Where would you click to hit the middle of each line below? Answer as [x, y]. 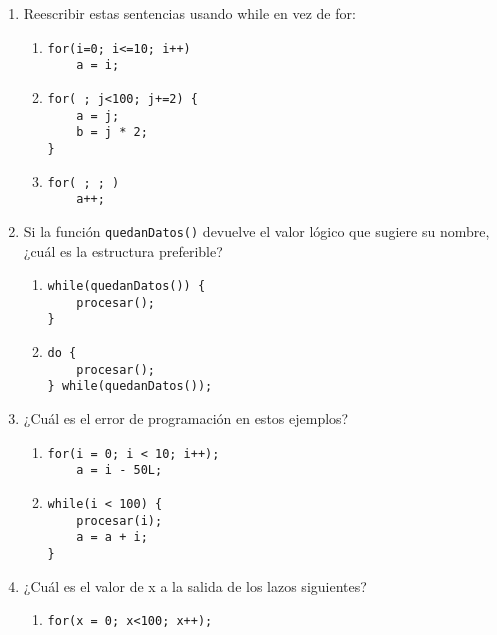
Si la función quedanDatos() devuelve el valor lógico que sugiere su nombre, [256, 230]
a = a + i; [112, 537]
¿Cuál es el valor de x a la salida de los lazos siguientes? [195, 585]
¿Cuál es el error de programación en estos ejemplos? [186, 418]
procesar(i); [119, 520]
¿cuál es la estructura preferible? [123, 250]
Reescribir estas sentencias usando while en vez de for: [189, 13]
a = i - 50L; [119, 470]
